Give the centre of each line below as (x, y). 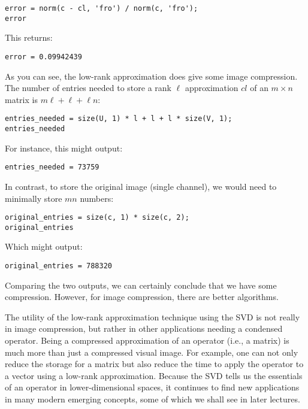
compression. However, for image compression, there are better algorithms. (142, 297)
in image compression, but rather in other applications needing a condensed (144, 328)
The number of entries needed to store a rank (88, 88)
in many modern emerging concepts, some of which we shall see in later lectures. (153, 399)
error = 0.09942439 (43, 57)
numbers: (97, 198)
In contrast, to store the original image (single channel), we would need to (141, 186)
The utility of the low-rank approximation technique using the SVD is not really (153, 316)
